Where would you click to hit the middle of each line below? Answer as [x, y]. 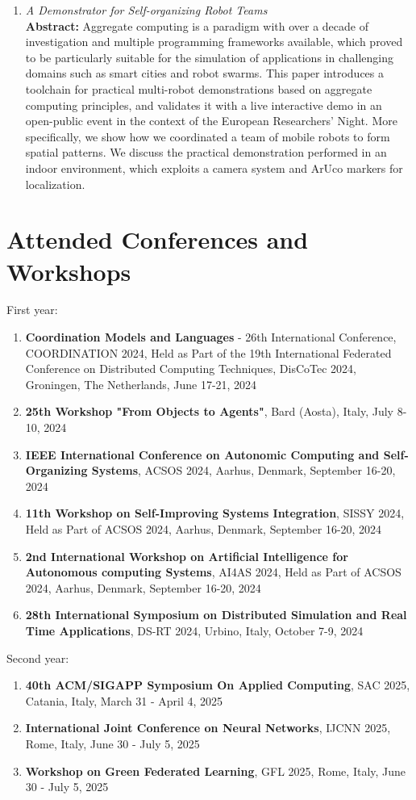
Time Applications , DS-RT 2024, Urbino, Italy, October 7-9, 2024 [194, 630]
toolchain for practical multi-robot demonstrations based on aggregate [199, 88]
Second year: [38, 658]
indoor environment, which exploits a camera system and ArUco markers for [214, 168]
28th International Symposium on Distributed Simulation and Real [216, 615]
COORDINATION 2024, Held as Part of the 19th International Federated [208, 352]
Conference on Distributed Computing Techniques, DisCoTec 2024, [191, 369]
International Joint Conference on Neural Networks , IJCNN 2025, [208, 728]
